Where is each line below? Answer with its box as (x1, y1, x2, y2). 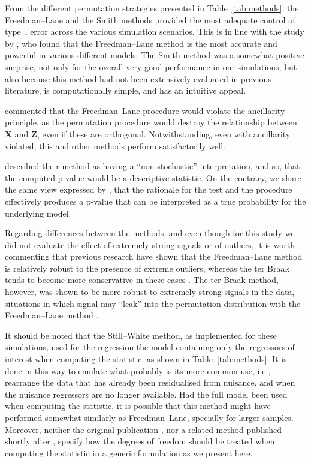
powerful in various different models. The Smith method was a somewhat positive (5, 49, 304, 61)
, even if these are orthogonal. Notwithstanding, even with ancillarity (37, 127, 291, 140)
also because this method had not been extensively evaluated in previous (5, 72, 271, 85)
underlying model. (5, 206, 71, 219)
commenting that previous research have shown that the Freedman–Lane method (5, 250, 303, 263)
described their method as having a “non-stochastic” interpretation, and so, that (5, 160, 300, 172)
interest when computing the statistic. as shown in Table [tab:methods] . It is (5, 353, 287, 365)
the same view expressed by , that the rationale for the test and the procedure (5, 183, 292, 196)
